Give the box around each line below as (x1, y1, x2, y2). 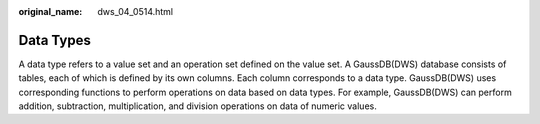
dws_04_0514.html (97, 6, 174, 17)
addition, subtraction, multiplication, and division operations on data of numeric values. (18, 100, 377, 112)
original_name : (18, 6, 83, 17)
